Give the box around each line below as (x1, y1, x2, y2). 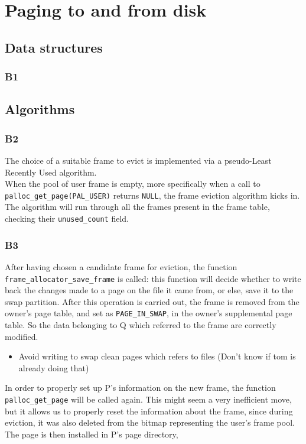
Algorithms (5, 100, 75, 118)
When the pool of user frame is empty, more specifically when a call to (5, 177, 261, 190)
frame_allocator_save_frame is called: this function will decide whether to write (5, 272, 301, 284)
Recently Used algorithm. (5, 166, 97, 178)
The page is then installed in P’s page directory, (5, 427, 178, 440)
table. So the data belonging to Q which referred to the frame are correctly (5, 319, 276, 330)
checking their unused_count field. (5, 212, 129, 225)
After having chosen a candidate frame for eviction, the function (5, 260, 237, 273)
